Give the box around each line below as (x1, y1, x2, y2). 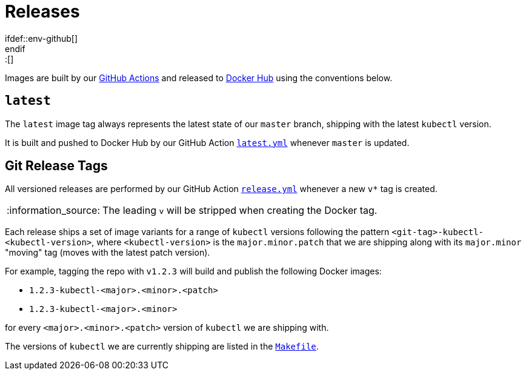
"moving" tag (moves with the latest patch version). (5, 247, 210, 258)
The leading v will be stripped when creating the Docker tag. (102, 204, 378, 217)
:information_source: (7, 204, 101, 217)
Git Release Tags (5, 158, 108, 174)
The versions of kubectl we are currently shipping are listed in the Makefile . (5, 341, 319, 352)
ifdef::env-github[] (5, 33, 78, 44)
